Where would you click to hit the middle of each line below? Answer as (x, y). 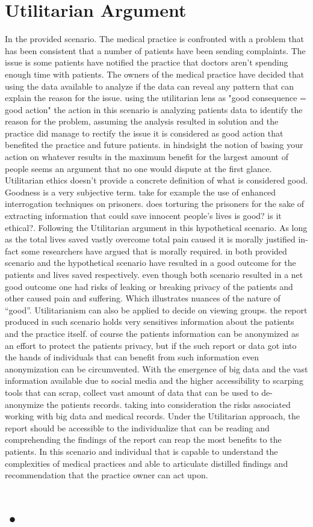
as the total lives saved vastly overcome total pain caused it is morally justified (150, 239)
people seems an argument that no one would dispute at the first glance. (138, 168)
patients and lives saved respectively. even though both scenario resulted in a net (154, 274)
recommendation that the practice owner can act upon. (107, 475)
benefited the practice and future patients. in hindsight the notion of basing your (154, 145)
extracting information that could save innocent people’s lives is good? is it (143, 216)
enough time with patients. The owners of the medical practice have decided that (155, 74)
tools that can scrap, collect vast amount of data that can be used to (132, 392)
